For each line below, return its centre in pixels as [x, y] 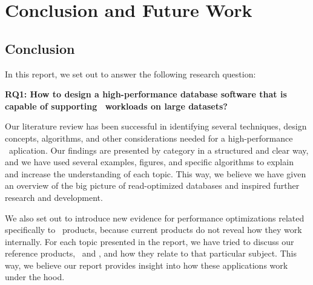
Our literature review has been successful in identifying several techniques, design [156, 126]
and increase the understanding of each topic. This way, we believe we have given [156, 173]
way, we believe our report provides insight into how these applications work [147, 265]
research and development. [54, 197]
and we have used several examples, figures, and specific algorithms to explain [149, 162]
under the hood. [35, 277]
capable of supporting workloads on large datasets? [116, 106]
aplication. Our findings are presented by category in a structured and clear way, [159, 150]
